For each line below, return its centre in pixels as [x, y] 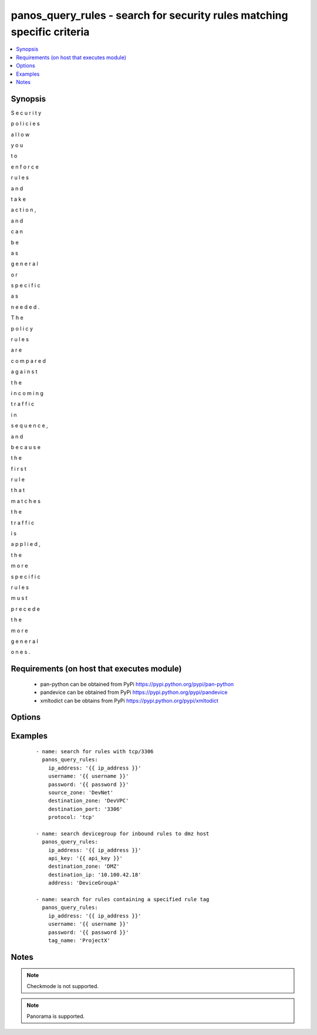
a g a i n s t [24, 372]
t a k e [18, 199]
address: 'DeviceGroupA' [84, 883]
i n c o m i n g [27, 393]
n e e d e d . [25, 307]
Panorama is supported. [56, 1016]
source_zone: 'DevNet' [81, 792]
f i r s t [18, 468]
